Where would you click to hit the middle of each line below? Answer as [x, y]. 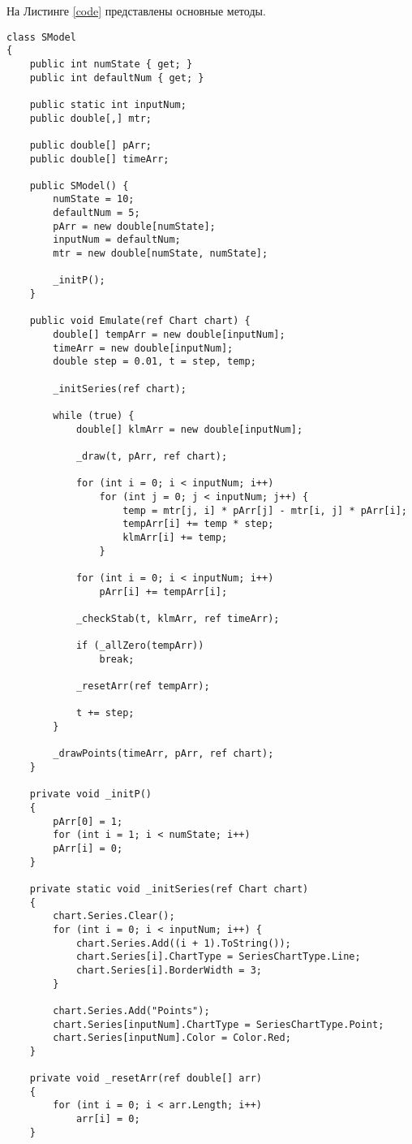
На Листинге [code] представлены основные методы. [136, 11]
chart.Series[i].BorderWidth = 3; [169, 970]
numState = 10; [94, 199]
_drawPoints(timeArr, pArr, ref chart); [163, 754]
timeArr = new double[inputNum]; [143, 348]
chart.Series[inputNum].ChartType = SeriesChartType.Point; [219, 1024]
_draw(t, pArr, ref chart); [152, 456]
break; [117, 659]
